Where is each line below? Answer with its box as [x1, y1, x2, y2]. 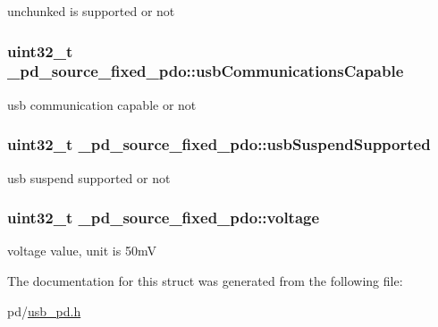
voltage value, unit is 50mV [7, 241, 156, 260]
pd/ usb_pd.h [7, 301, 81, 320]
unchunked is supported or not [7, 2, 175, 20]
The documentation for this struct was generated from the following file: [7, 271, 403, 289]
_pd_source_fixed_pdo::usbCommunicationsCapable [7, 60, 404, 82]
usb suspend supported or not [7, 168, 171, 187]
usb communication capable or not [7, 95, 197, 113]
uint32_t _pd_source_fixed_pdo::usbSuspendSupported [7, 133, 431, 155]
